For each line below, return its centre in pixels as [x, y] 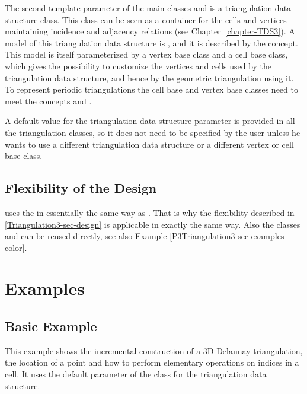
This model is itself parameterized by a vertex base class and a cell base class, [146, 54]
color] [15, 247]
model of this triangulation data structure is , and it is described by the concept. [151, 42]
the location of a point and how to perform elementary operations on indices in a [152, 362]
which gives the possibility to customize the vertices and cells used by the [138, 66]
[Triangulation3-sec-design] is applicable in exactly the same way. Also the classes [153, 224]
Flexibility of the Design [81, 188]
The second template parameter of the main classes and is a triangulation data [148, 8]
